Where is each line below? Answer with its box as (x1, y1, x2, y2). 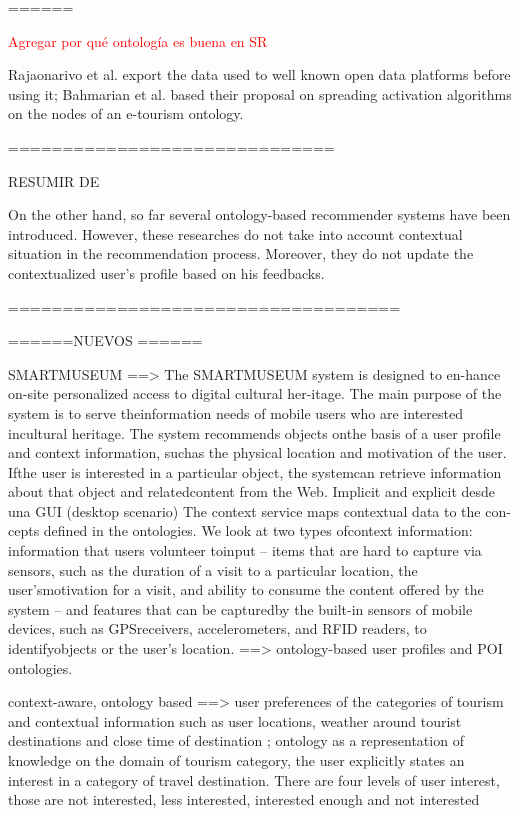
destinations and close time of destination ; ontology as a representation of (8, 730, 464, 751)
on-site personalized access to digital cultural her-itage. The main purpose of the (8, 383, 502, 404)
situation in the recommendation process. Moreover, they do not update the (8, 243, 474, 264)
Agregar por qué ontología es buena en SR (8, 30, 268, 51)
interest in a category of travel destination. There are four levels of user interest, (8, 769, 500, 790)
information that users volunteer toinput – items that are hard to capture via (8, 540, 482, 561)
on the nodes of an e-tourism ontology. (8, 103, 244, 124)
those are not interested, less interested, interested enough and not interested (8, 789, 480, 810)
